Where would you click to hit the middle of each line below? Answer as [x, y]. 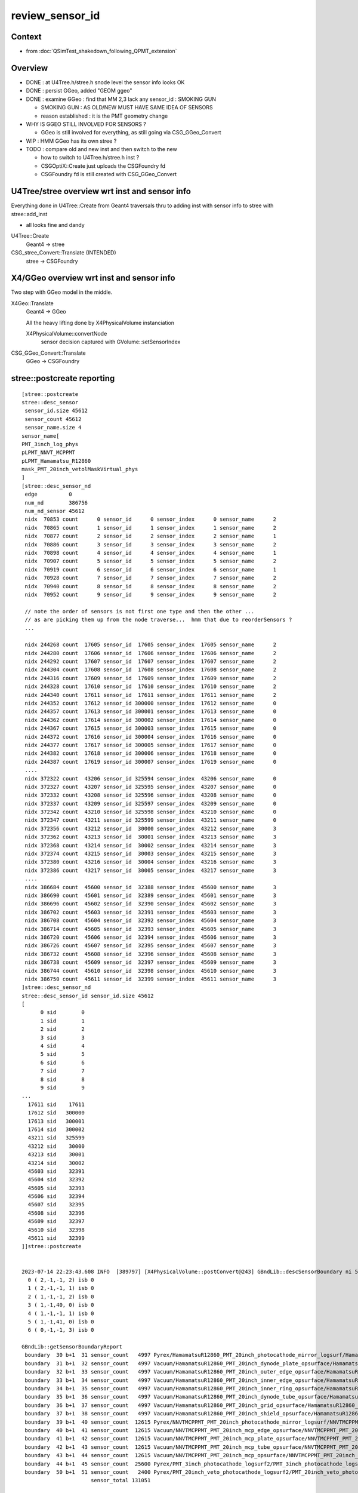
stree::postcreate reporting [63, 378]
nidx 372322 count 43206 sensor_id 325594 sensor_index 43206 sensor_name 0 [151, 778]
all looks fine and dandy [55, 225]
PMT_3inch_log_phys [50, 444]
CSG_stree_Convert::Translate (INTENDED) [64, 253]
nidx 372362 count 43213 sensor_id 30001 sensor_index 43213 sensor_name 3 [151, 837]
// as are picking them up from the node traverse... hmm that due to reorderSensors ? [158, 620]
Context [26, 37]
